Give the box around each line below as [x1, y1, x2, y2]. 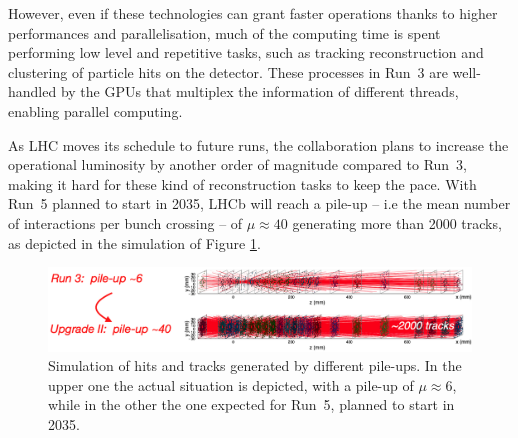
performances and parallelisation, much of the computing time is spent [8, 22, 441, 43]
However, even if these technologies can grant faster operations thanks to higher [8, 3, 498, 23]
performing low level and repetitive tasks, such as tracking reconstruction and [8, 42, 484, 63]
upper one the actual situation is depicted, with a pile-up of [48, 374, 414, 395]
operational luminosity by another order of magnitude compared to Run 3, [8, 154, 468, 175]
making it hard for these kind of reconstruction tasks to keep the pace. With [8, 173, 477, 194]
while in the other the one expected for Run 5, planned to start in [48, 394, 455, 415]
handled [8, 81, 57, 102]
